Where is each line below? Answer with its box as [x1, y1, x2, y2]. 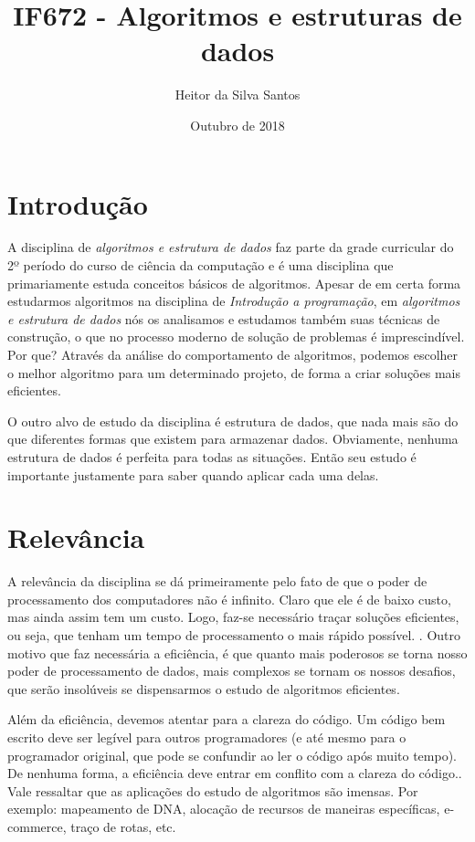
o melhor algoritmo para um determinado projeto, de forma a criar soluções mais [7, 363, 460, 382]
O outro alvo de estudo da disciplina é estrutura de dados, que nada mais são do [7, 411, 459, 430]
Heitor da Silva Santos [174, 85, 301, 104]
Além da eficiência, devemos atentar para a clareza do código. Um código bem [7, 710, 446, 729]
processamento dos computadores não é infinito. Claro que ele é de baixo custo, [7, 589, 451, 608]
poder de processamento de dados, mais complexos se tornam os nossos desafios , [7, 661, 456, 680]
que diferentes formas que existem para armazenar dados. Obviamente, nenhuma [7, 429, 459, 448]
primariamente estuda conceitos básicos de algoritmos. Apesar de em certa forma [7, 273, 461, 292]
